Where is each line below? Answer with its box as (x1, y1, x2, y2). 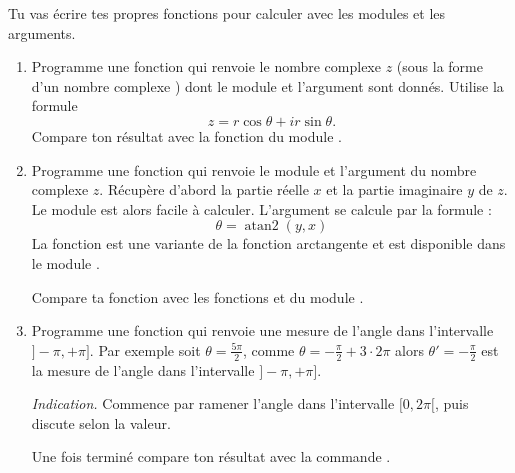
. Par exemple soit (89, 339, 201, 360)
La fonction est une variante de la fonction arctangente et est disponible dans (31, 233, 506, 254)
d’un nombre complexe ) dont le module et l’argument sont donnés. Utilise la (31, 75, 504, 96)
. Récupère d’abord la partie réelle (99, 179, 309, 200)
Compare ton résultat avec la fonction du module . (31, 125, 342, 146)
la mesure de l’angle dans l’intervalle (31, 359, 255, 380)
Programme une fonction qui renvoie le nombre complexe (31, 56, 381, 77)
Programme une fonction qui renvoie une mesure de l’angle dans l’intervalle (31, 320, 494, 341)
